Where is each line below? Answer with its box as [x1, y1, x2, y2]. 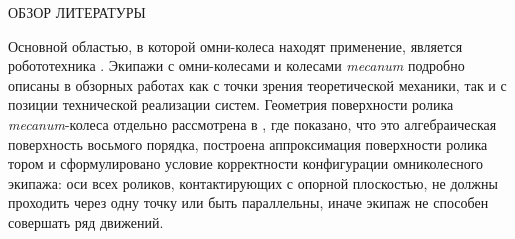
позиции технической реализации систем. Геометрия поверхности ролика [8, 94, 454, 115]
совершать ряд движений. [8, 211, 164, 232]
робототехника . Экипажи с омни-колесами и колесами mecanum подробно [8, 55, 465, 76]
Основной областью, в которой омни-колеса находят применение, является [8, 35, 463, 56]
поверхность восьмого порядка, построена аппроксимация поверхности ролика [8, 133, 488, 154]
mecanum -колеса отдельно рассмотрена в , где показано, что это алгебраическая [8, 113, 497, 134]
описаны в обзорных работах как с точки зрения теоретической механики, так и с [8, 74, 507, 95]
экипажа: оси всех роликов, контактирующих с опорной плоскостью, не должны [8, 172, 498, 193]
